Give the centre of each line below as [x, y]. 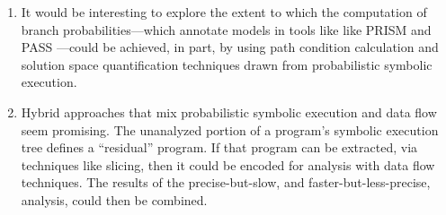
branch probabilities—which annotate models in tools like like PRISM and [226, 29]
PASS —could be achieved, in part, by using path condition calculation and [230, 47]
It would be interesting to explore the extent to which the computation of [224, 12]
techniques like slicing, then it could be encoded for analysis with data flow [228, 164]
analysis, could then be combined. [114, 199]
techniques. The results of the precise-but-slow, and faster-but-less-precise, [226, 182]
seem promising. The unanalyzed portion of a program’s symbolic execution [230, 129]
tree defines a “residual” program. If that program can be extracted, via [219, 147]
